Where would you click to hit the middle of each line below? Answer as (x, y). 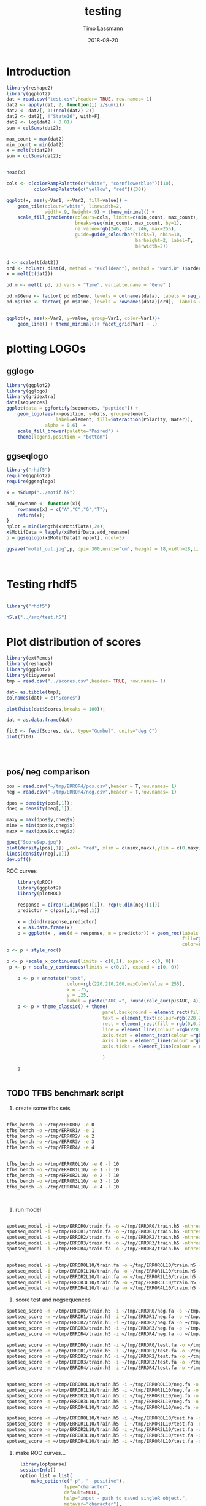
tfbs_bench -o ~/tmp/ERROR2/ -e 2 (51, 1136)
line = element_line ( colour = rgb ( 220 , (152, 1029)
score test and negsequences (53, 1300)
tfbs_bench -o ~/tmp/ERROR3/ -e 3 (51, 1142)
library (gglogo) (27, 391)
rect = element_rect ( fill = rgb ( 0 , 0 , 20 (153, 1024)
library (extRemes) (30, 658)
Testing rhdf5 (42, 584)
